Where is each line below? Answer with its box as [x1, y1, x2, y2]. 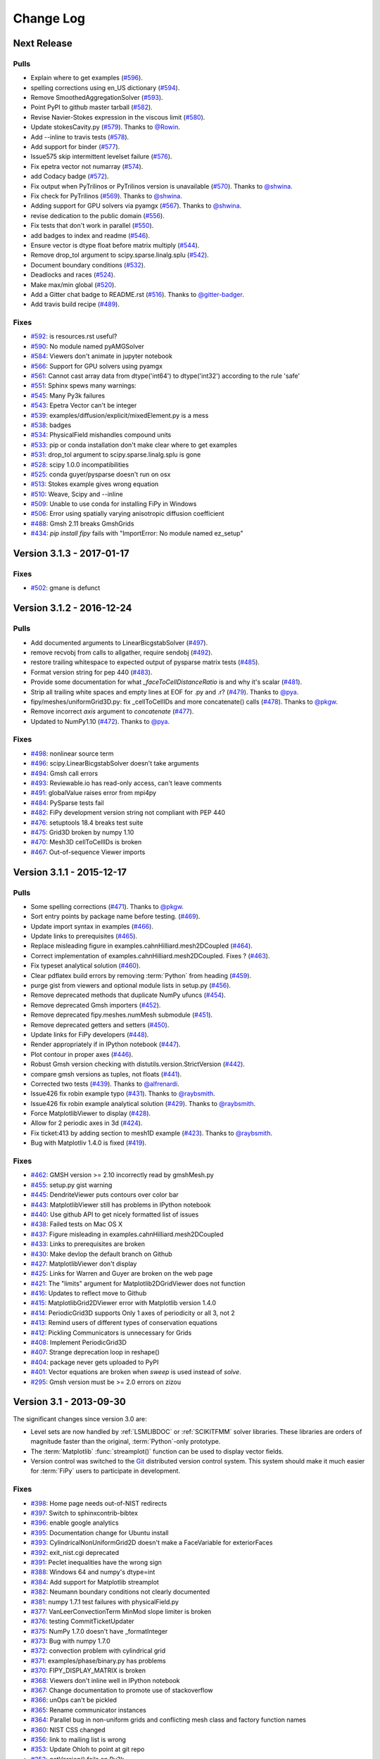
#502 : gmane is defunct [30, 584, 101, 592]
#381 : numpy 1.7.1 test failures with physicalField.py [30, 1597, 179, 1606]
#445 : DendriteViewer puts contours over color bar [30, 1190, 179, 1199]
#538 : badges [30, 421, 72, 429]
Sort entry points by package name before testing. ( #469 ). [30, 912, 201, 921]
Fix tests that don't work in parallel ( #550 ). [30, 222, 154, 230]
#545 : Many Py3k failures [30, 391, 106, 400]
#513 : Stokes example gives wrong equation [30, 480, 159, 488]
